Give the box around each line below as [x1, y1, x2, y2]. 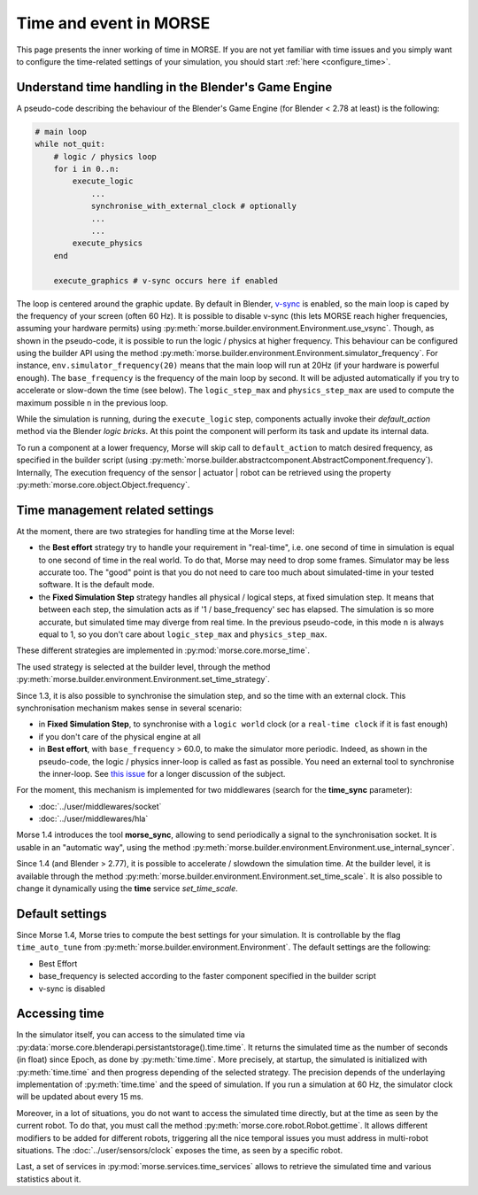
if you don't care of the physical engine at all [38, 731, 201, 741]
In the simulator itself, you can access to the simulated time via [16, 1029, 245, 1040]
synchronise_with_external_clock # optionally [90, 201, 297, 212]
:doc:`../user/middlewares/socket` [38, 801, 162, 811]
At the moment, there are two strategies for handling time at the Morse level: [16, 525, 296, 536]
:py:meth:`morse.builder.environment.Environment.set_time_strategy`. [16, 674, 270, 685]
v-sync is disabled [38, 983, 105, 994]
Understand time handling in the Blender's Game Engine [16, 80, 333, 95]
